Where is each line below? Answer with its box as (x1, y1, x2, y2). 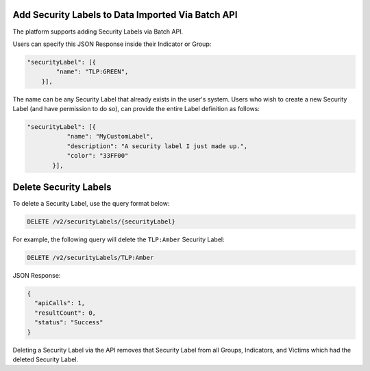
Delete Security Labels (12, 182, 112, 193)
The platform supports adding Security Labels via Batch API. (12, 27, 184, 36)
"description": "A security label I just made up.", (66, 142, 248, 150)
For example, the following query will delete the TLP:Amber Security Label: (12, 235, 225, 243)
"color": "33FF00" (66, 152, 129, 160)
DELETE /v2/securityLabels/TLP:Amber (27, 254, 154, 262)
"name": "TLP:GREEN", (56, 68, 129, 75)
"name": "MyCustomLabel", (66, 132, 154, 141)
